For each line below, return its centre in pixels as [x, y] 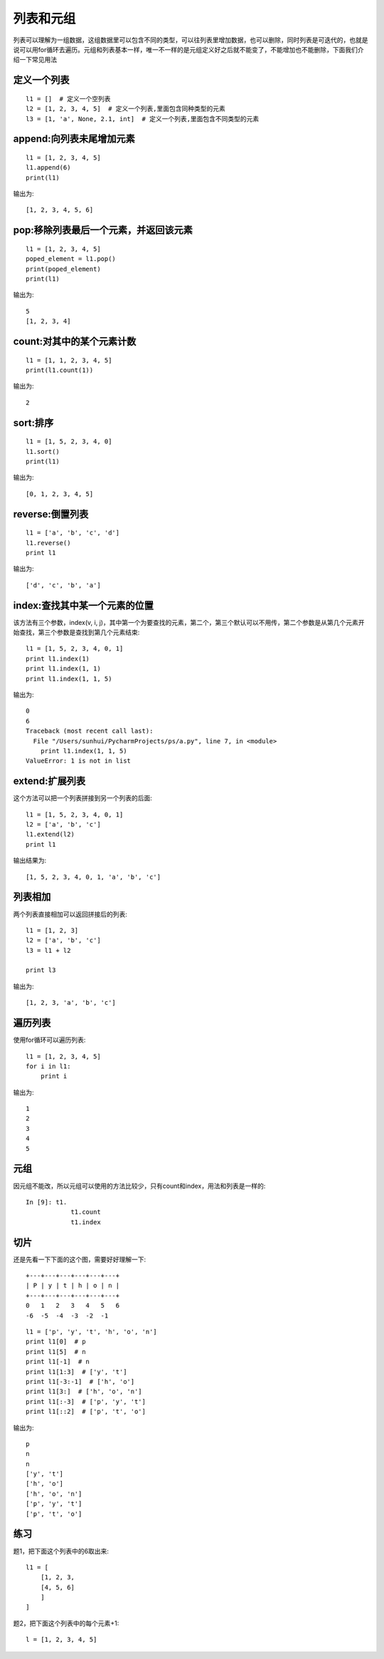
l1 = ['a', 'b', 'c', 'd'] [73, 533]
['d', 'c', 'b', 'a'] [63, 585]
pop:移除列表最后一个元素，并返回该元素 [103, 231]
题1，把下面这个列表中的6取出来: [61, 1551]
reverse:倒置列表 [51, 514]
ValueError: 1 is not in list [79, 761]
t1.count [86, 1212]
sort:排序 [33, 423]
